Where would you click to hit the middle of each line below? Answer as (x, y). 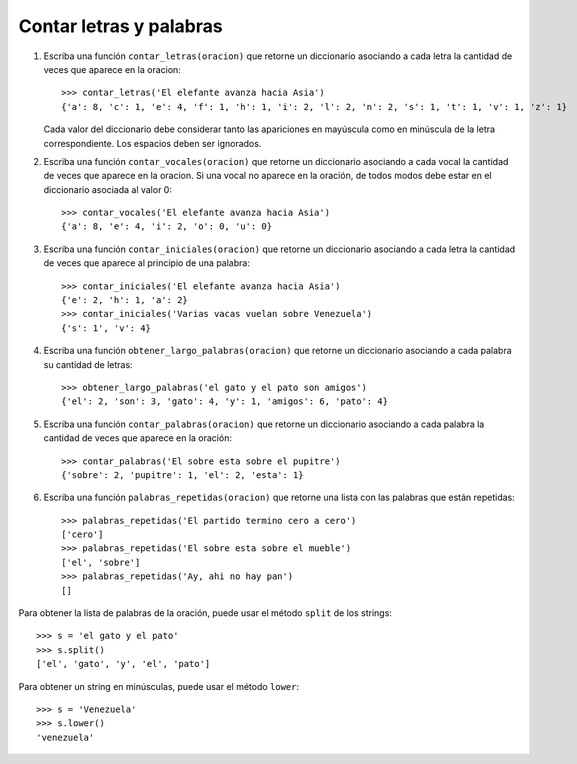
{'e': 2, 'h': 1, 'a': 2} (125, 300)
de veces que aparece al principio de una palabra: (146, 263)
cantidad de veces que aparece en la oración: (137, 438)
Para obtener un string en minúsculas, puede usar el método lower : (159, 686)
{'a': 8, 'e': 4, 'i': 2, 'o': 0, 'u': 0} (167, 226)
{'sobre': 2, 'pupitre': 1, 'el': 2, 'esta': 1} (182, 474)
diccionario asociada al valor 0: (107, 189)
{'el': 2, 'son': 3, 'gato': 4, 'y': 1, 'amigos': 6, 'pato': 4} (225, 401)
